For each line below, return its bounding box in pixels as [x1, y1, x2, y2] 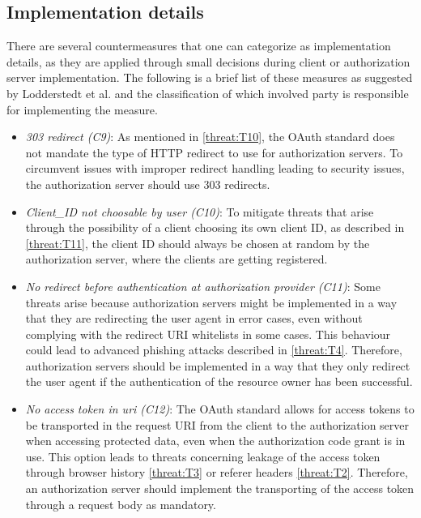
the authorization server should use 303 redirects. [25, 175, 270, 192]
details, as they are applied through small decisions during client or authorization [6, 53, 410, 70]
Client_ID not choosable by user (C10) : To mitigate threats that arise [25, 203, 374, 220]
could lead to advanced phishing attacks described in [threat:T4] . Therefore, [25, 341, 402, 358]
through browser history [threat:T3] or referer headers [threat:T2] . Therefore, [25, 464, 408, 481]
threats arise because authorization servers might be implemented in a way [25, 293, 398, 310]
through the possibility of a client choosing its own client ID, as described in [25, 219, 405, 236]
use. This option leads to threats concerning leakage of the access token [25, 447, 381, 464]
